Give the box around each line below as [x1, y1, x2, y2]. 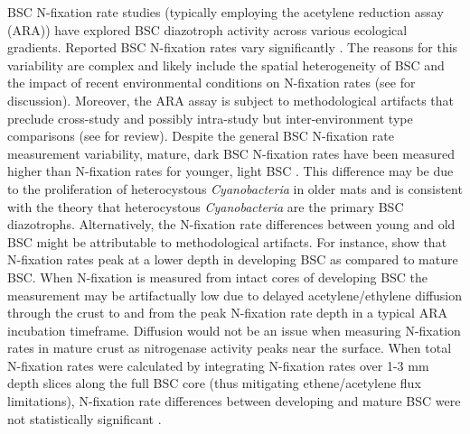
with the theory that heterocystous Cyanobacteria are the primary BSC [7, 197, 404, 216]
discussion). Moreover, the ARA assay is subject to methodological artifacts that [7, 90, 455, 109]
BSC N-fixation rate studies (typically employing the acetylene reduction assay [7, 3, 444, 21]
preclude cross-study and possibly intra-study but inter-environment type [7, 108, 413, 127]
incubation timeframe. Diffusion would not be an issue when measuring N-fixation [7, 320, 461, 339]
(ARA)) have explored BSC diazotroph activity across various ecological [7, 20, 408, 39]
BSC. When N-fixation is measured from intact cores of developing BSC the [7, 267, 428, 286]
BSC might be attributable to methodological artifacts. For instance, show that [7, 232, 447, 251]
